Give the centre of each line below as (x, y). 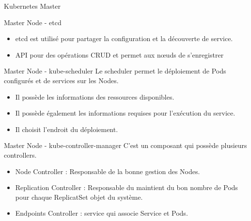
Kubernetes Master (32, 6)
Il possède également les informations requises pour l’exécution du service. (125, 113)
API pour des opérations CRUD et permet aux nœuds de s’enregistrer (119, 54)
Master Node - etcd (33, 22)
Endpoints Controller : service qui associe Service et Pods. (102, 213)
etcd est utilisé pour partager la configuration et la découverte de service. (124, 38)
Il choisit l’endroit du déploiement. (67, 129)
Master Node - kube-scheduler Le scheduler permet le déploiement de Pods (115, 71)
